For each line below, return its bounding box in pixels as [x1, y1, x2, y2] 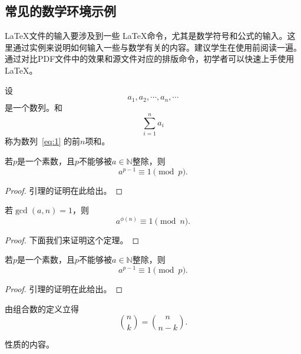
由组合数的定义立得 [5, 302, 79, 315]
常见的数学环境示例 [5, 2, 116, 20]
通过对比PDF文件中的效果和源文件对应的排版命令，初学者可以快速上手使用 [5, 52, 295, 65]
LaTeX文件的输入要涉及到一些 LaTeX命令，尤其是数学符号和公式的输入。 [5, 29, 287, 42]
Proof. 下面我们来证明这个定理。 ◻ [5, 233, 140, 246]
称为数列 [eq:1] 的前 [5, 135, 80, 147]
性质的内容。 [5, 338, 54, 350]
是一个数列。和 [5, 101, 62, 113]
